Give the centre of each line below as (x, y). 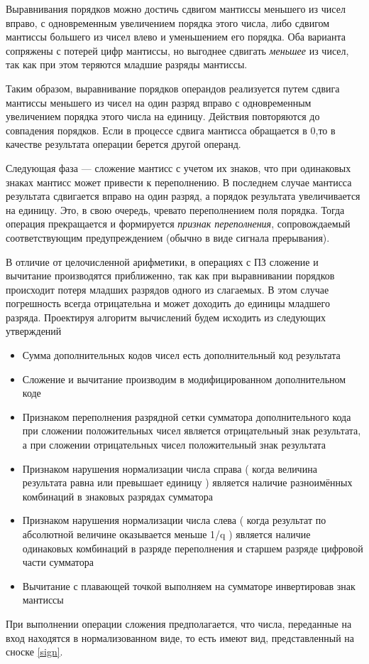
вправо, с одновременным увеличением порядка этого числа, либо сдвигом (168, 22)
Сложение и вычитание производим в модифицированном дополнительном (184, 379)
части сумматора (58, 562)
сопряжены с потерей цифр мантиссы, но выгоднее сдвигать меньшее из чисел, (177, 50)
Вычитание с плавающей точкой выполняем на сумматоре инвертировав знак (189, 585)
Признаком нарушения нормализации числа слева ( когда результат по (174, 520)
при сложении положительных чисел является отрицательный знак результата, (192, 430)
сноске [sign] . (34, 652)
